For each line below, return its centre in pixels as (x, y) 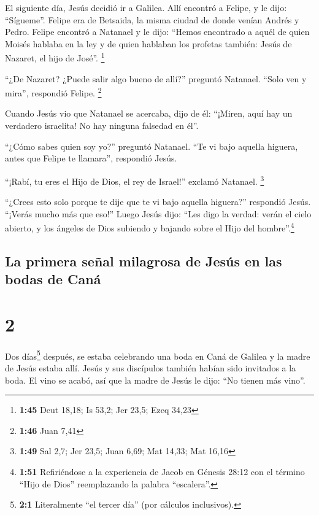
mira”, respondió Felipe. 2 (53, 92)
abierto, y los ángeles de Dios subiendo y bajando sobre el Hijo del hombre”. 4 (150, 227)
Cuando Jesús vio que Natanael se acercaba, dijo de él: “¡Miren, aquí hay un (149, 113)
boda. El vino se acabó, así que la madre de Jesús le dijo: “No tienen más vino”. (155, 380)
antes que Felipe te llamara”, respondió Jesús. (91, 158)
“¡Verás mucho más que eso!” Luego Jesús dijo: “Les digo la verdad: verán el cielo (158, 213)
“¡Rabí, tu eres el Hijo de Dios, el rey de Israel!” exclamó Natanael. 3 (135, 180)
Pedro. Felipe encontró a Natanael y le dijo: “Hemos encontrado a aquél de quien (157, 32)
